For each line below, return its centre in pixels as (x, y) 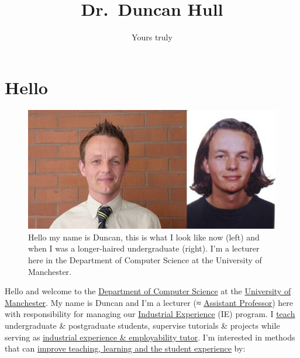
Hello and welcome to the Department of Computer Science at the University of (148, 291)
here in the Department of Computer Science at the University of (145, 259)
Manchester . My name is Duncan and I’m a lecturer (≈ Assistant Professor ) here (149, 302)
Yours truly (152, 37)
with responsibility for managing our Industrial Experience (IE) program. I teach (150, 314)
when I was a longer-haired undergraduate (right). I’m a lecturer (144, 248)
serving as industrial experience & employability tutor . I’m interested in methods (150, 337)
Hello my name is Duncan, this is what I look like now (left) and (144, 237)
